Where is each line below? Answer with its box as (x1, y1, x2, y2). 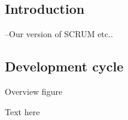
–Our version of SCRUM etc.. (5, 28, 113, 40)
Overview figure (5, 85, 63, 97)
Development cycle (5, 57, 124, 76)
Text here (5, 105, 40, 118)
